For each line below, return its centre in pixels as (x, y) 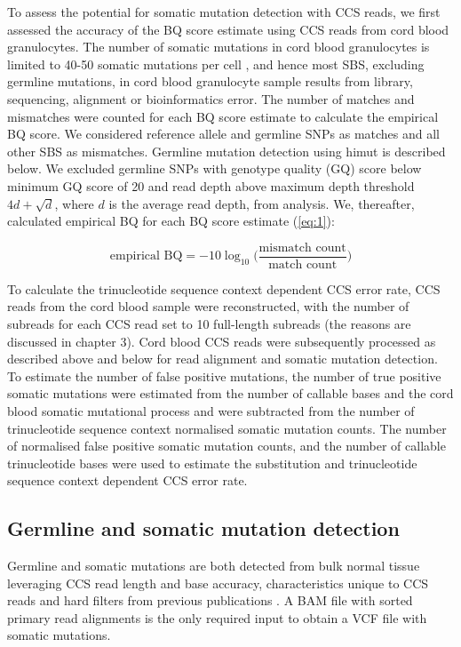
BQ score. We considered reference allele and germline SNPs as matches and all (224, 134)
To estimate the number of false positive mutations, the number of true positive (224, 375)
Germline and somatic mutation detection (203, 528)
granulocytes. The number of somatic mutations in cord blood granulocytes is (219, 47)
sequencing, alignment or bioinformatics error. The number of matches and (211, 98)
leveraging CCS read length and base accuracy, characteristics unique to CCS (218, 583)
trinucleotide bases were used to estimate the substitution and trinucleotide (212, 463)
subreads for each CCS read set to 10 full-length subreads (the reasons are (209, 323)
